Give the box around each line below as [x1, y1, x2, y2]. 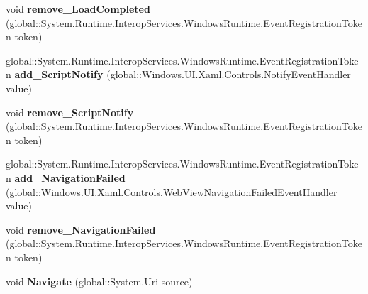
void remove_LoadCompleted [6, 1, 150, 16]
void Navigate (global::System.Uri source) [6, 273, 193, 288]
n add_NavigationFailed [6, 170, 126, 185]
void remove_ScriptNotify [6, 104, 134, 119]
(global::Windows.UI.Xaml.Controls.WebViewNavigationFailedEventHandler [6, 184, 338, 199]
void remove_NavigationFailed [6, 222, 156, 236]
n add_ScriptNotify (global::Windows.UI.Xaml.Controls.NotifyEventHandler [6, 67, 351, 82]
